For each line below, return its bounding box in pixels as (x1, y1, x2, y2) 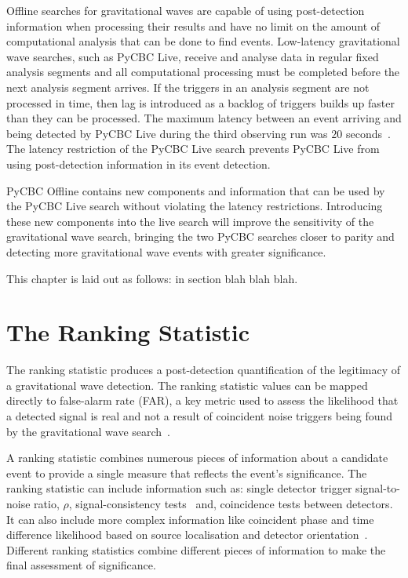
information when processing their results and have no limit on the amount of (6, 17, 381, 34)
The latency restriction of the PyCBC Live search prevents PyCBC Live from (6, 140, 380, 157)
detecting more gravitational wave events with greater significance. (6, 243, 326, 260)
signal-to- (355, 480, 400, 496)
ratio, (34, 495, 60, 511)
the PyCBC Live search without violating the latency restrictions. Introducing (6, 198, 383, 214)
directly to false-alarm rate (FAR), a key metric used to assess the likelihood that (6, 392, 399, 409)
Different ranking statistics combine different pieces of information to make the (6, 541, 386, 558)
